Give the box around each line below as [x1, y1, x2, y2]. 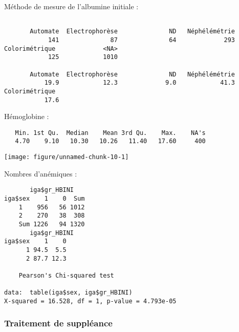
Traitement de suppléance [4, 317, 113, 329]
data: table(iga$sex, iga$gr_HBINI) [4, 289, 133, 297]
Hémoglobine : [4, 111, 49, 122]
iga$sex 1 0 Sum [4, 194, 85, 202]
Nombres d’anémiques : [4, 168, 77, 179]
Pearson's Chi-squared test [18, 271, 114, 279]
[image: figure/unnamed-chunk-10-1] [4, 153, 129, 161]
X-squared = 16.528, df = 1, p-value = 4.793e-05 [4, 297, 177, 305]
